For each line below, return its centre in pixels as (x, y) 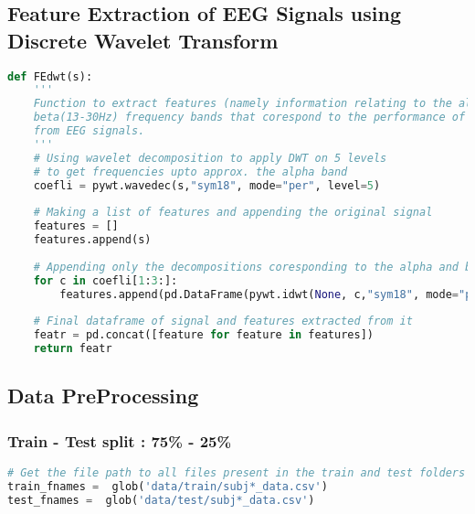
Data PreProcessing (103, 396)
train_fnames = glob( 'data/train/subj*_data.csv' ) (168, 486)
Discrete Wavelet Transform (143, 40)
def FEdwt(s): (50, 76)
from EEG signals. (89, 131)
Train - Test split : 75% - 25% (120, 440)
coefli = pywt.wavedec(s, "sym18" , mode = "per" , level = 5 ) (207, 185)
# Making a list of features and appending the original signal (233, 213)
